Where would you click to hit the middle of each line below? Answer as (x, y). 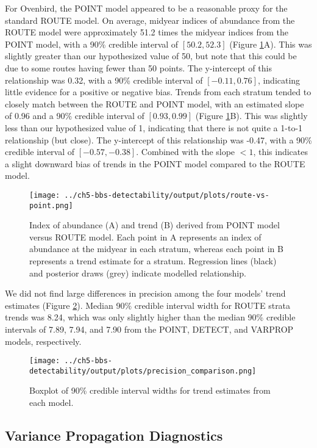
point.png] (51, 205)
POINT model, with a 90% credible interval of (92, 44)
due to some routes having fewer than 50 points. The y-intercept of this (138, 67)
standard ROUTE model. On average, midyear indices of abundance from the (150, 20)
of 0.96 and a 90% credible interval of (75, 116)
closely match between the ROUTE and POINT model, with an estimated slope (155, 103)
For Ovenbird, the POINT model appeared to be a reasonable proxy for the (146, 8)
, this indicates (280, 152)
